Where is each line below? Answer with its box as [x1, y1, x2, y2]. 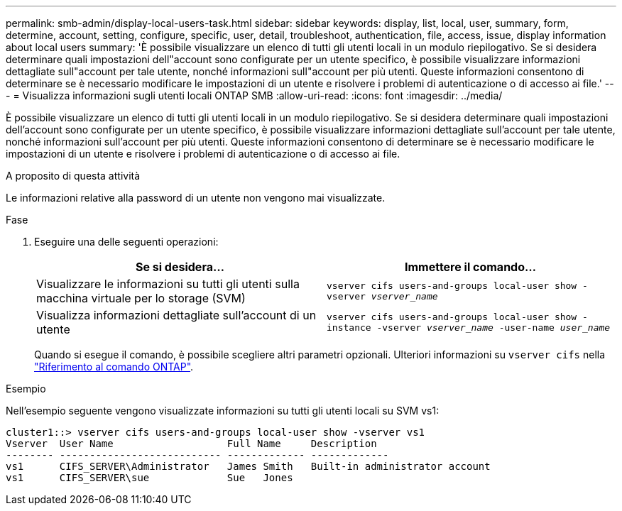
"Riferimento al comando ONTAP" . [34, 361, 194, 373]
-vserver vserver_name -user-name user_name [376, 322, 611, 333]
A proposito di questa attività [6, 170, 141, 182]
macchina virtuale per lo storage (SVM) [36, 291, 246, 305]
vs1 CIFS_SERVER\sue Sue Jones [6, 472, 293, 483]
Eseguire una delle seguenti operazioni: [34, 236, 219, 248]
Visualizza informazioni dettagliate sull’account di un [36, 308, 317, 322]
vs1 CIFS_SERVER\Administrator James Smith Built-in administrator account [6, 461, 491, 472]
